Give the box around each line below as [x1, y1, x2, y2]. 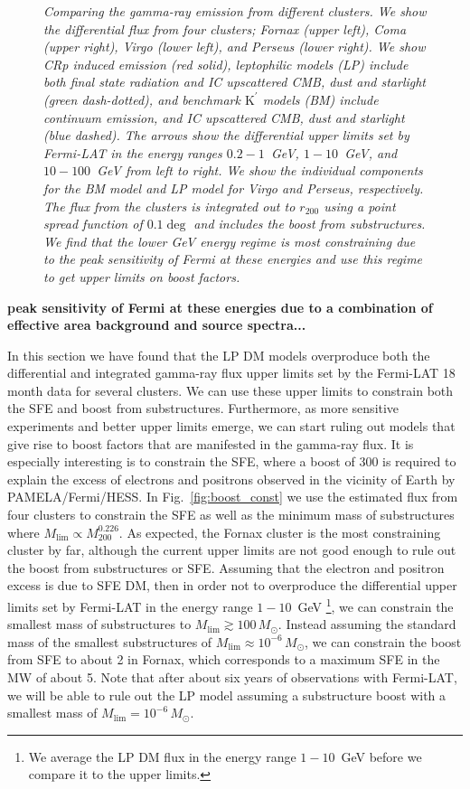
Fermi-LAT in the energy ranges [43, 143, 222, 162]
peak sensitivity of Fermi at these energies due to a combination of [7, 297, 433, 316]
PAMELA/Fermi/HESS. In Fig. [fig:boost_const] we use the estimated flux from [7, 487, 458, 506]
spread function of [43, 214, 143, 233]
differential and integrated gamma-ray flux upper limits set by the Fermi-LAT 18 [7, 363, 456, 382]
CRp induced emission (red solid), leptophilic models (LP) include [43, 54, 409, 73]
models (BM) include [262, 89, 379, 108]
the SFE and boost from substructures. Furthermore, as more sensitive [7, 399, 399, 418]
